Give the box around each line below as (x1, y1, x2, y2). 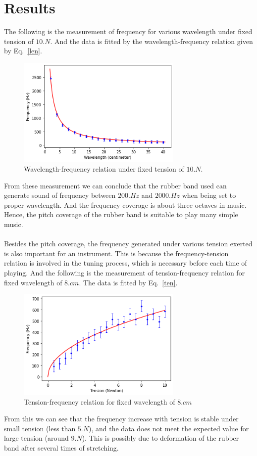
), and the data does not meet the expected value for (89, 423, 249, 433)
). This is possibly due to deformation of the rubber (82, 433, 239, 443)
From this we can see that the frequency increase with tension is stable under (4, 413, 239, 423)
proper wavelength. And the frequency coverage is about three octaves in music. (4, 199, 247, 210)
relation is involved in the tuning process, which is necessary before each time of (4, 258, 247, 268)
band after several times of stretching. (4, 442, 119, 453)
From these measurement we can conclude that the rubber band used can (4, 180, 227, 190)
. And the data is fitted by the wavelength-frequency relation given (50, 36, 253, 46)
